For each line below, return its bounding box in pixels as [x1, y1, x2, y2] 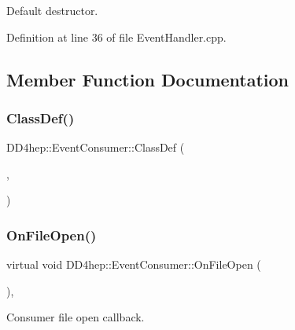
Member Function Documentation [6, 67, 289, 91]
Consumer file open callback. [6, 309, 145, 325]
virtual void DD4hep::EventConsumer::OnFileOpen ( [6, 256, 261, 273]
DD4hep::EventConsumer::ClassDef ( [6, 139, 185, 156]
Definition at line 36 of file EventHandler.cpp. [6, 28, 227, 45]
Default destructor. [6, 2, 98, 18]
